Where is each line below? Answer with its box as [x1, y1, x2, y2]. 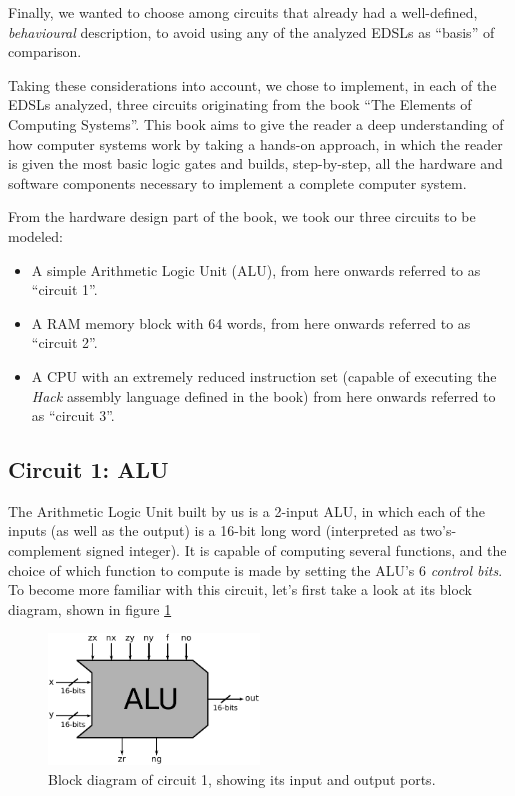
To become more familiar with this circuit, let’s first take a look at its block [8, 579, 472, 600]
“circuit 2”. [31, 332, 98, 353]
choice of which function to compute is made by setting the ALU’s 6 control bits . [8, 559, 503, 580]
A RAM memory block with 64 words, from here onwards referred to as [31, 312, 471, 333]
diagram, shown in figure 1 [8, 598, 172, 619]
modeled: [8, 225, 63, 246]
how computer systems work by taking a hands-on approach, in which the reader [8, 133, 503, 154]
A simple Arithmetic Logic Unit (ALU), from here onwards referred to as [31, 259, 481, 280]
